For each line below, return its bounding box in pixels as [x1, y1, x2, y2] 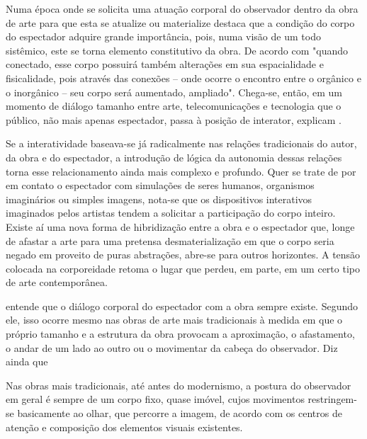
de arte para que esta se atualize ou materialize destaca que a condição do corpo [6, 15, 355, 30]
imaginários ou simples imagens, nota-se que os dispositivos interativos [6, 191, 312, 206]
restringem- [307, 392, 357, 406]
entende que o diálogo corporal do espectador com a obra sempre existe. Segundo [6, 298, 358, 313]
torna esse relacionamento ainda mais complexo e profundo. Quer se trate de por [6, 164, 356, 178]
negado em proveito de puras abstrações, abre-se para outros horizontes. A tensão [6, 247, 361, 262]
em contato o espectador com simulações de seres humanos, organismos [6, 178, 315, 193]
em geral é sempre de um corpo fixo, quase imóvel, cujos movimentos [6, 392, 305, 406]
